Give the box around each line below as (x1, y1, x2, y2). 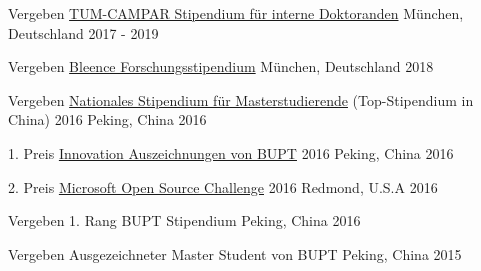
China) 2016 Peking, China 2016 (8, 109, 207, 130)
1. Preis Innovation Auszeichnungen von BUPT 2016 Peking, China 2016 (8, 142, 454, 163)
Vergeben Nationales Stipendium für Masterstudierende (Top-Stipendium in (8, 89, 474, 110)
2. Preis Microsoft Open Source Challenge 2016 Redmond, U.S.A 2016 (8, 176, 438, 197)
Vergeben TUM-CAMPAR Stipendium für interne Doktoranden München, (8, 3, 464, 23)
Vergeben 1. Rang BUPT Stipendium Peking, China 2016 (8, 210, 361, 231)
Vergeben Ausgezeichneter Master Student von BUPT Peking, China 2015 (8, 243, 462, 264)
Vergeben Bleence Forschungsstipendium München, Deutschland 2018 (8, 56, 434, 77)
